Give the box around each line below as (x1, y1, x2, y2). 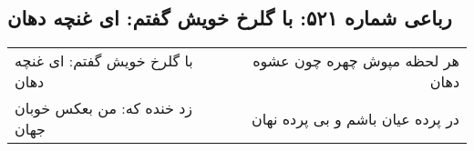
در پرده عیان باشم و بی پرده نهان (251, 107, 459, 129)
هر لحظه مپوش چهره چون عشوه (252, 50, 459, 72)
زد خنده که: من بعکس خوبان (15, 97, 193, 119)
